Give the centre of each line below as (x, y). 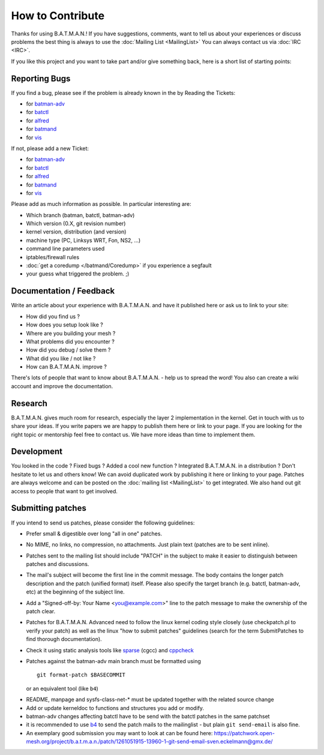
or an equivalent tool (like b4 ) (62, 688)
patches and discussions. (58, 564)
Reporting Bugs (41, 78)
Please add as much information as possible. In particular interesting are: (101, 204)
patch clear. (41, 612)
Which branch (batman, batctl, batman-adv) (80, 215)
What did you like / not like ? (61, 358)
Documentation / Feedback (63, 291)
